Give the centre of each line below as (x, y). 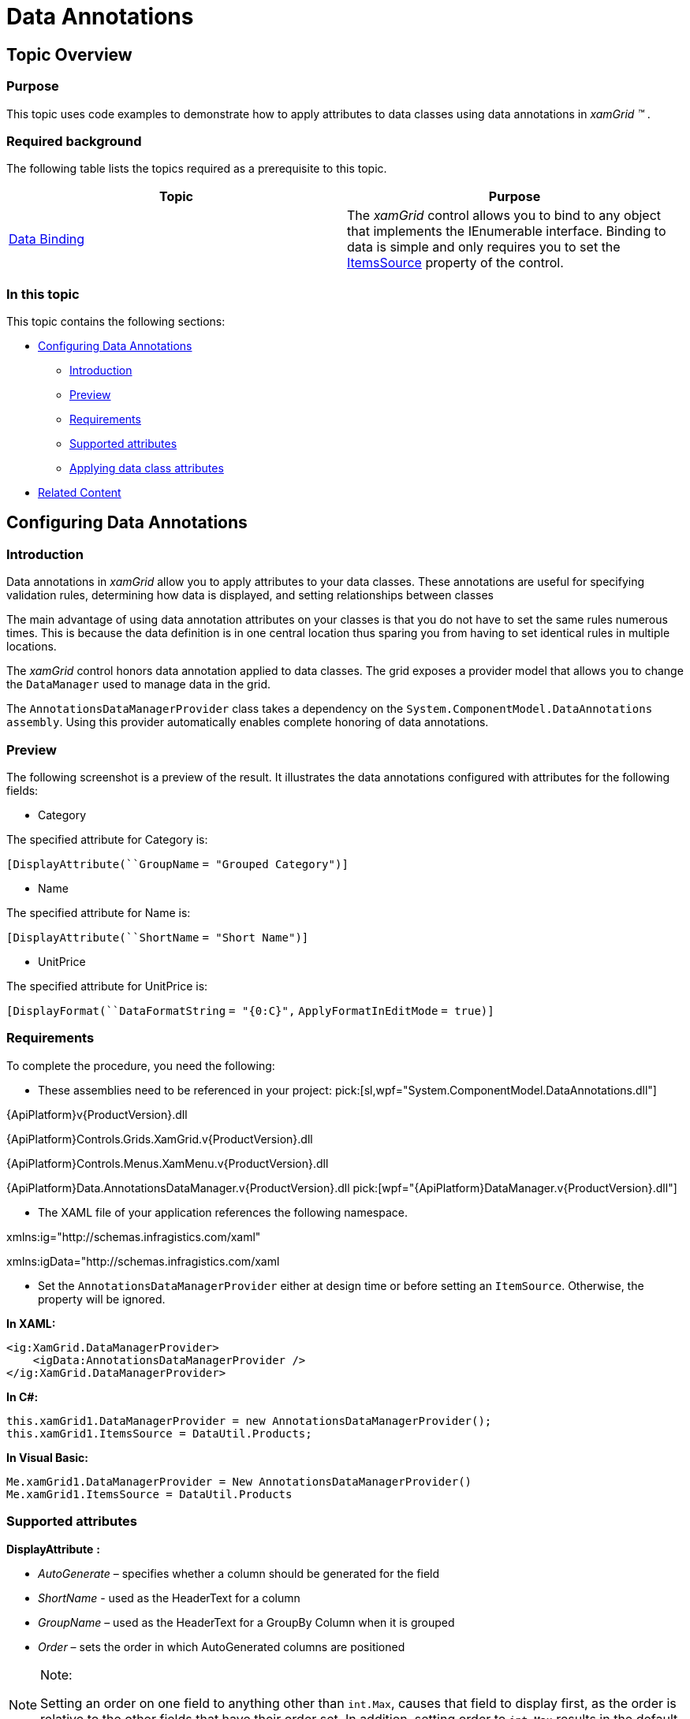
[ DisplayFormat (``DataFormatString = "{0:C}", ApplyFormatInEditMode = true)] (250, 1011)
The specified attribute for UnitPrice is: (107, 986)
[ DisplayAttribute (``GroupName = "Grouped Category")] (177, 865)
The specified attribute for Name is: (99, 913)
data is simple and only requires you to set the (484, 247)
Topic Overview (69, 54)
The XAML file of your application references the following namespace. (223, 1212)
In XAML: (31, 1323)
